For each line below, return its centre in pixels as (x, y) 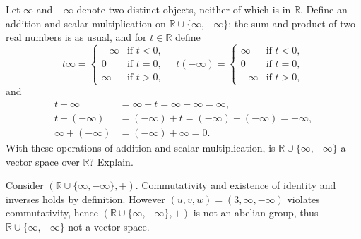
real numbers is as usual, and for (76, 37)
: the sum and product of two (292, 23)
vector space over (43, 161)
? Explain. (111, 161)
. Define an (324, 9)
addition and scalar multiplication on (86, 23)
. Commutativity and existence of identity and (236, 185)
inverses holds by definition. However (85, 198)
